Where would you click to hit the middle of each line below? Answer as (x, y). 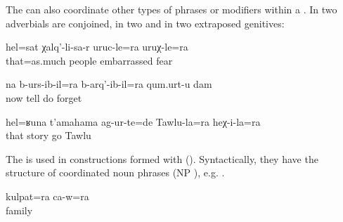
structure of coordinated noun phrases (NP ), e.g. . (115, 172)
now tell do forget (44, 97)
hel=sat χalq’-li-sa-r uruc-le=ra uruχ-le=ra (97, 47)
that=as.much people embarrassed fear (89, 60)
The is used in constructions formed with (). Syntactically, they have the (162, 158)
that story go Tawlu (48, 135)
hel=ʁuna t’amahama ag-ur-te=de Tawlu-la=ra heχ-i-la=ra (133, 121)
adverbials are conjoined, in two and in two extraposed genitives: (145, 23)
